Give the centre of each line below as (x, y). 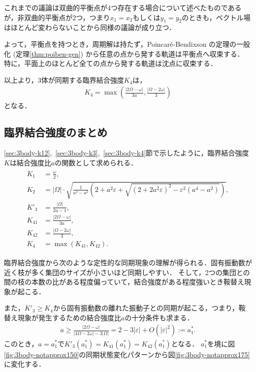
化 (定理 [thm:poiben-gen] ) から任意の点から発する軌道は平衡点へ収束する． (124, 53)
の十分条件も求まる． (159, 317)
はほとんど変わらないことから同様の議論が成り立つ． (90, 27)
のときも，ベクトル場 (216, 17)
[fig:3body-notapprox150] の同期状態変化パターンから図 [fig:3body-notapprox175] (127, 354)
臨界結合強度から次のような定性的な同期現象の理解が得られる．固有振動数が (128, 262)
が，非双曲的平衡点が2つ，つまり (57, 17)
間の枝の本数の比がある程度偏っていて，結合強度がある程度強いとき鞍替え (124, 282)
